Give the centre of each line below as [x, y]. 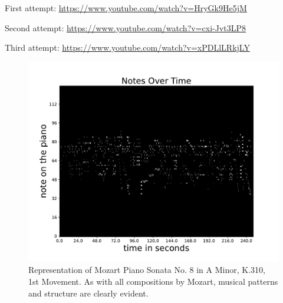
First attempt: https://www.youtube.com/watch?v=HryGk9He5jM [126, 8]
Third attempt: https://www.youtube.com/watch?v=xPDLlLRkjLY [127, 47]
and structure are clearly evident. [88, 293]
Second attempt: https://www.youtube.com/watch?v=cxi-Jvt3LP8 [126, 27]
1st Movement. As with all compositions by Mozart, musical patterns [153, 281]
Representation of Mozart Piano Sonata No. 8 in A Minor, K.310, [147, 270]
